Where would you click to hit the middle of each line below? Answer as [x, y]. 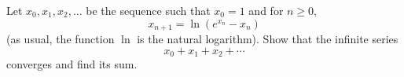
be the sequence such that [148, 10]
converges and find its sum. [72, 64]
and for [266, 10]
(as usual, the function [61, 39]
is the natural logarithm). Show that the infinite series [268, 39]
